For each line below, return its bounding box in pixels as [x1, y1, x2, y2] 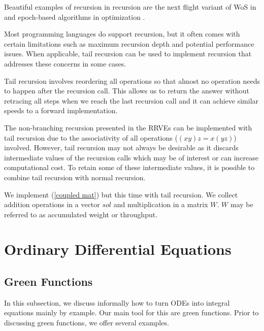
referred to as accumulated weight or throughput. [4, 209, 158, 219]
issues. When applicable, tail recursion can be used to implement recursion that [4, 48, 252, 59]
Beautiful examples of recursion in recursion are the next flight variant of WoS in [4, 2, 256, 12]
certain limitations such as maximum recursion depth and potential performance [4, 38, 254, 49]
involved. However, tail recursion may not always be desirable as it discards [4, 142, 239, 153]
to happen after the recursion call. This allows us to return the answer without [4, 85, 249, 96]
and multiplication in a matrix [113, 199, 208, 210]
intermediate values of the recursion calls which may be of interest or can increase [4, 152, 259, 162]
